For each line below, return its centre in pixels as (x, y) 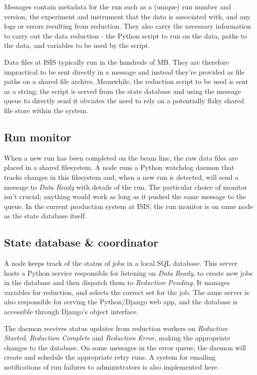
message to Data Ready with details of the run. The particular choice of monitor (126, 187)
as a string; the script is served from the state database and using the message (123, 91)
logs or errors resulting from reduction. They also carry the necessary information (128, 26)
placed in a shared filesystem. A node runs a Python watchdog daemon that (119, 167)
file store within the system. (46, 110)
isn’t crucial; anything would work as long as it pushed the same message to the (125, 196)
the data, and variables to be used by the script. (77, 45)
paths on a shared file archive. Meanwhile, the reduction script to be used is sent (126, 81)
